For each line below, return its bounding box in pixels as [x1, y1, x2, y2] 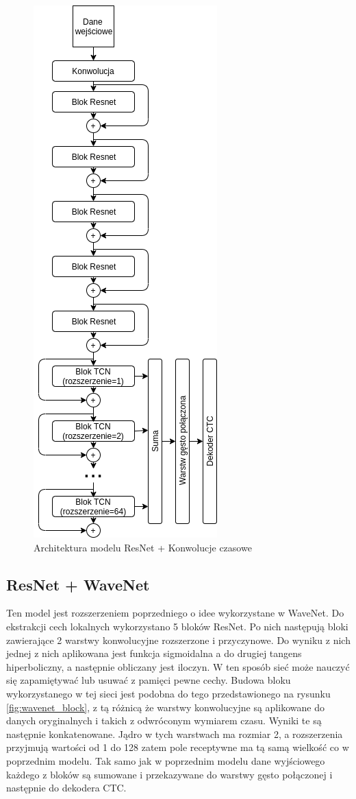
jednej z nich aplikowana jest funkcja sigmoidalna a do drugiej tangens [6, 646, 302, 660]
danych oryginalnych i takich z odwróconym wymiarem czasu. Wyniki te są [6, 713, 322, 728]
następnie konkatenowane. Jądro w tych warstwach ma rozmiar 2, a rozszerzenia [6, 726, 343, 741]
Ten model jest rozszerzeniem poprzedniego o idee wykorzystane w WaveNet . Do [6, 606, 344, 620]
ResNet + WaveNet [6, 573, 150, 595]
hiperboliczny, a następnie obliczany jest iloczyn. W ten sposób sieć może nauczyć [6, 659, 350, 673]
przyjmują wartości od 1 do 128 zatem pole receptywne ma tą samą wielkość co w [6, 740, 349, 754]
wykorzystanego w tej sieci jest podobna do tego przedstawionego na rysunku [6, 686, 331, 700]
